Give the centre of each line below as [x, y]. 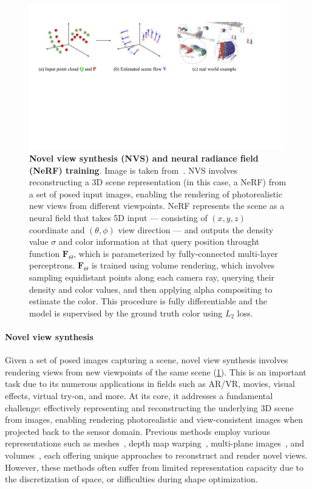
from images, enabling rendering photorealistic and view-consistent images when [154, 419]
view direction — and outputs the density [196, 229]
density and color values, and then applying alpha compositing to [151, 289]
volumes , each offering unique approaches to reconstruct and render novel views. [156, 455]
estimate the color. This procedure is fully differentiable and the [148, 301]
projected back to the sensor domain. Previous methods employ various [137, 431]
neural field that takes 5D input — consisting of [118, 218]
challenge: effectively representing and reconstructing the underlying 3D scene [149, 407]
